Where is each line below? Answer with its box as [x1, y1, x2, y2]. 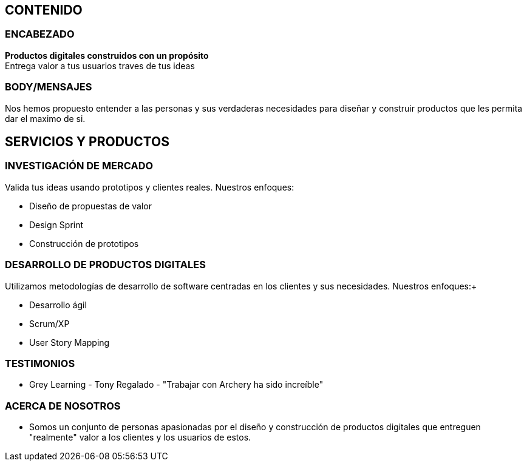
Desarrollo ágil [29, 299, 87, 310]
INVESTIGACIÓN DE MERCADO [5, 160, 154, 172]
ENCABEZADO [5, 28, 75, 41]
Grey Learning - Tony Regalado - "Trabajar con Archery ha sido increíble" [29, 379, 324, 390]
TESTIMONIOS [5, 357, 75, 370]
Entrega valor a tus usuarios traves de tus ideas [5, 60, 195, 71]
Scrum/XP [29, 318, 70, 329]
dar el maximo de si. [5, 113, 86, 124]
